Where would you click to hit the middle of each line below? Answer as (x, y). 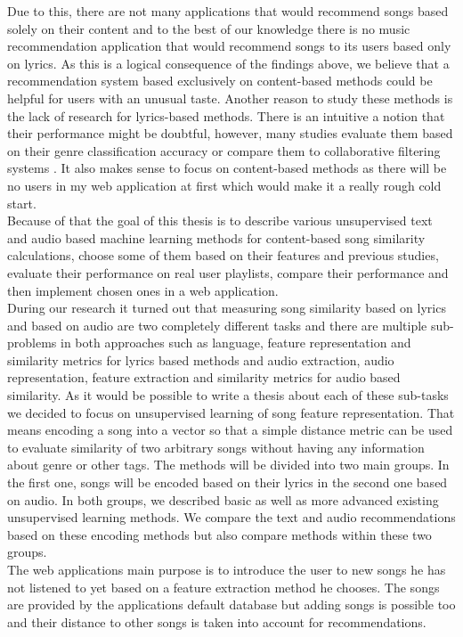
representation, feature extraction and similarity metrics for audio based (204, 377)
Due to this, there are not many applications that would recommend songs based (228, 11)
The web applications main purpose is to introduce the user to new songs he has (227, 569)
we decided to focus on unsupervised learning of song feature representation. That (231, 412)
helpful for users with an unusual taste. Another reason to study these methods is (230, 98)
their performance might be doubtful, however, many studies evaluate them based (230, 133)
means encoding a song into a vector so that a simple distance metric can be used (230, 430)
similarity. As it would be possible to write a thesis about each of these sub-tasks (228, 395)
